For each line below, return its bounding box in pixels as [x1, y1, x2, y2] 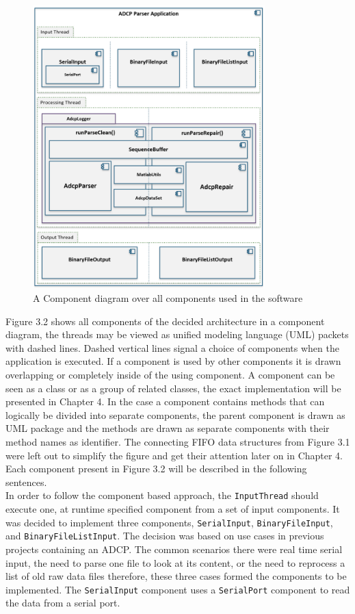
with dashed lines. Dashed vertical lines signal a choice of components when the [5, 340, 339, 355]
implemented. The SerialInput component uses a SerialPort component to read [5, 582, 350, 596]
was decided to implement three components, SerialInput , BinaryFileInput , [5, 515, 333, 529]
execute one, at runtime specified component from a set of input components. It [5, 502, 340, 516]
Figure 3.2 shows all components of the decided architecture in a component [5, 314, 325, 328]
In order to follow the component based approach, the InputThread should [5, 488, 319, 502]
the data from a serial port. [5, 596, 120, 610]
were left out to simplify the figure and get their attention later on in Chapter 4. [5, 448, 343, 462]
